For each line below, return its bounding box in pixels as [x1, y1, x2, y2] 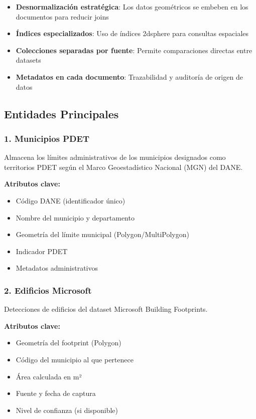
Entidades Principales [4, 106, 119, 121]
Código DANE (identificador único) [16, 195, 125, 205]
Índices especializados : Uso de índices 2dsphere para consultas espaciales [16, 28, 249, 39]
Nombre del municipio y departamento [16, 212, 135, 223]
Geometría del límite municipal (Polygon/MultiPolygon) [16, 229, 189, 240]
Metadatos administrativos [16, 263, 98, 273]
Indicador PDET [16, 246, 68, 256]
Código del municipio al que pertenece [16, 354, 134, 364]
